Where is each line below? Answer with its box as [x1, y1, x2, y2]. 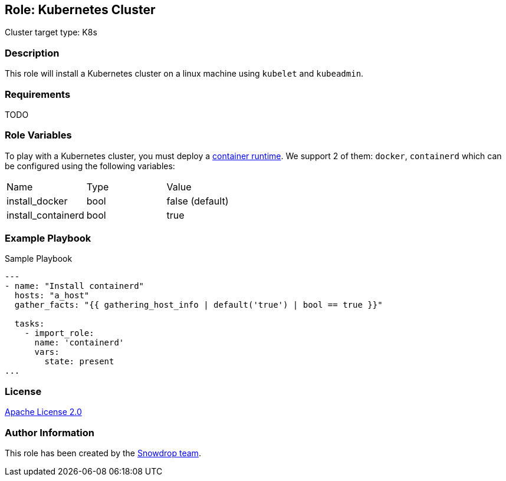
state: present [44, 357, 114, 367]
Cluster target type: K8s [5, 27, 97, 38]
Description [5, 47, 60, 59]
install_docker [6, 195, 68, 207]
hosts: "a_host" [14, 291, 90, 301]
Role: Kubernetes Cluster [5, 2, 156, 17]
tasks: [14, 319, 45, 329]
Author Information [5, 426, 95, 439]
